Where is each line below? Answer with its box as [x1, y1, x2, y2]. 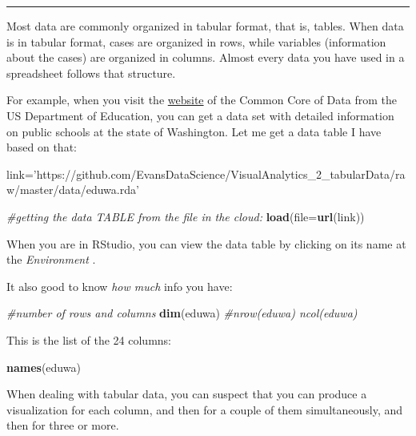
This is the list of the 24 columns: [6, 331, 172, 348]
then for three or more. [6, 417, 119, 434]
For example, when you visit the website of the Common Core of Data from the [6, 91, 397, 108]
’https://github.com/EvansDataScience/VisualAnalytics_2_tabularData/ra [33, 165, 406, 182]
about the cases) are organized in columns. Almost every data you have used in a [6, 49, 405, 66]
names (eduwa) [6, 358, 81, 375]
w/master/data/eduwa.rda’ [6, 181, 139, 198]
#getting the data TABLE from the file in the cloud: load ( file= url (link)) [6, 208, 365, 224]
